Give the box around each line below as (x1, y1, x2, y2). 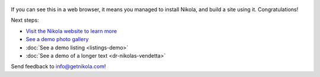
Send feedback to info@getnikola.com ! (11, 63, 106, 70)
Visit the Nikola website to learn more (25, 27, 117, 35)
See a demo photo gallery (25, 36, 89, 43)
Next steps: (11, 16, 39, 24)
